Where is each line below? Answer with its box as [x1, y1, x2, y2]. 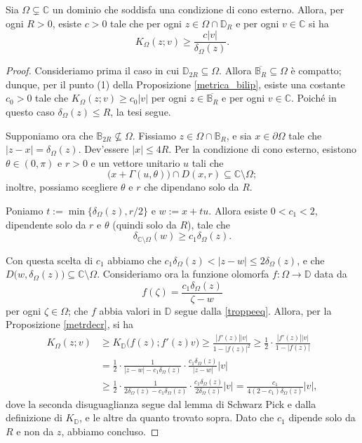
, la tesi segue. [110, 104, 171, 119]
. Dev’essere [78, 142, 129, 156]
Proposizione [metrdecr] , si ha [6, 317, 134, 332]
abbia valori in [99, 303, 161, 318]
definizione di [6, 410, 62, 425]
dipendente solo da [6, 217, 86, 231]
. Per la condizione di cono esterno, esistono [168, 142, 356, 156]
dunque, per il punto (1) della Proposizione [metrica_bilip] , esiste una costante [6, 76, 345, 91]
